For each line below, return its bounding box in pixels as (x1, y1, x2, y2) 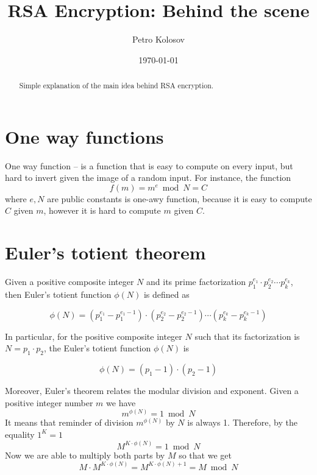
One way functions (5, 124, 164, 149)
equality (5, 427, 35, 440)
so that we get (179, 448, 232, 461)
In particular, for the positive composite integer (5, 329, 182, 342)
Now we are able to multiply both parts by (5, 448, 165, 461)
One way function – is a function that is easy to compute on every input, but (5, 159, 293, 172)
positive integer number (5, 396, 93, 409)
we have (106, 396, 136, 409)
